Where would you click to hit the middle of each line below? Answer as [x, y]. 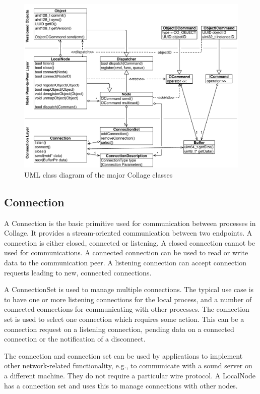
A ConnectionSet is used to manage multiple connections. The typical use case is [129, 289]
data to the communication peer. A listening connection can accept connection [125, 262]
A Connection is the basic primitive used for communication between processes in [130, 223]
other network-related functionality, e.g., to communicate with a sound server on [128, 365]
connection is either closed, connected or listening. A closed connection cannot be [130, 242]
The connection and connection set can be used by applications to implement [123, 355]
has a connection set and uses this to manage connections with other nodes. [121, 385]
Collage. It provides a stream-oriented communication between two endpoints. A [128, 233]
